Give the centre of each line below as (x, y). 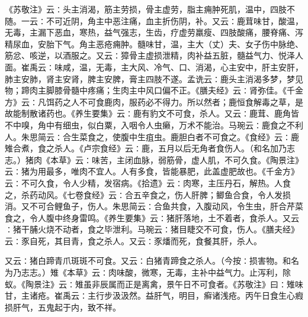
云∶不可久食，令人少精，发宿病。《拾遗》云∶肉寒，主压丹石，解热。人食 (148, 182)
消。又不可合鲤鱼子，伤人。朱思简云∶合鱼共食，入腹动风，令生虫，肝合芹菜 (154, 206)
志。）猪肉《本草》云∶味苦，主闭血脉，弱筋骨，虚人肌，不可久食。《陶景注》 (154, 159)
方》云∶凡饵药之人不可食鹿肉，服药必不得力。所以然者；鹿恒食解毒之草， (150, 101)
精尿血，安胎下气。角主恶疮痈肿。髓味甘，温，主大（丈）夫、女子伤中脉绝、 (154, 43)
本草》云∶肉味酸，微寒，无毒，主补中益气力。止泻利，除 (179, 272)
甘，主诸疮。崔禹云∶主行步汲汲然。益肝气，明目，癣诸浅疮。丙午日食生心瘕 (154, 295)
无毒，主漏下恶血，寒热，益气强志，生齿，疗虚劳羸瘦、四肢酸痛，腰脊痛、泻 (154, 32)
